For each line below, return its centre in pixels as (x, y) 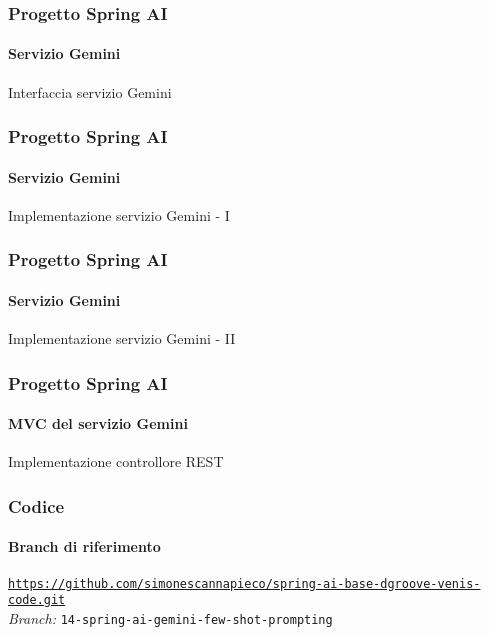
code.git (37, 600)
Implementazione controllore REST (116, 461)
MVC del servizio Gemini (98, 423)
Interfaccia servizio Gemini (90, 91)
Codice (36, 505)
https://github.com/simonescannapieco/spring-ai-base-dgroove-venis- (244, 583)
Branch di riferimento (84, 546)
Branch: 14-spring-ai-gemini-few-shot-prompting (170, 617)
